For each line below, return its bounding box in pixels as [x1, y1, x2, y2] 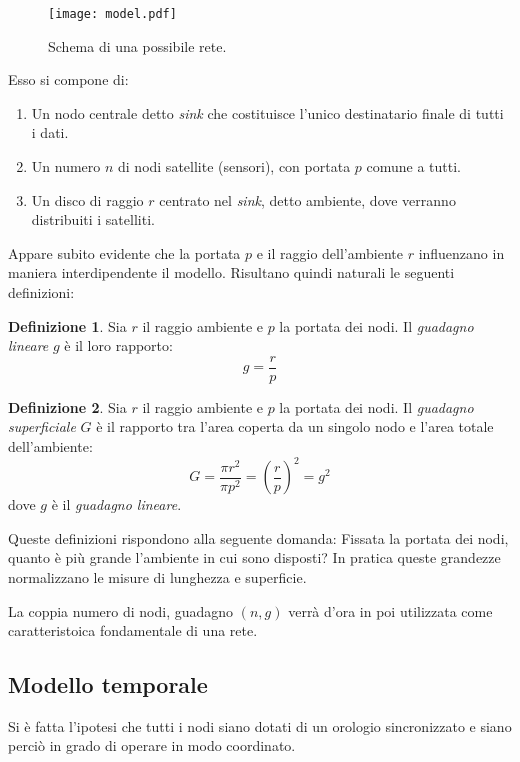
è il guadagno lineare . [51, 494, 182, 515]
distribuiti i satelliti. [31, 209, 155, 230]
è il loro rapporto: [64, 335, 173, 356]
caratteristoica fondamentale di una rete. [8, 620, 258, 641]
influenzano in [418, 242, 505, 263]
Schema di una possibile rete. [48, 35, 227, 56]
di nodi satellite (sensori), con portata [118, 156, 351, 177]
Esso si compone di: [8, 69, 129, 90]
